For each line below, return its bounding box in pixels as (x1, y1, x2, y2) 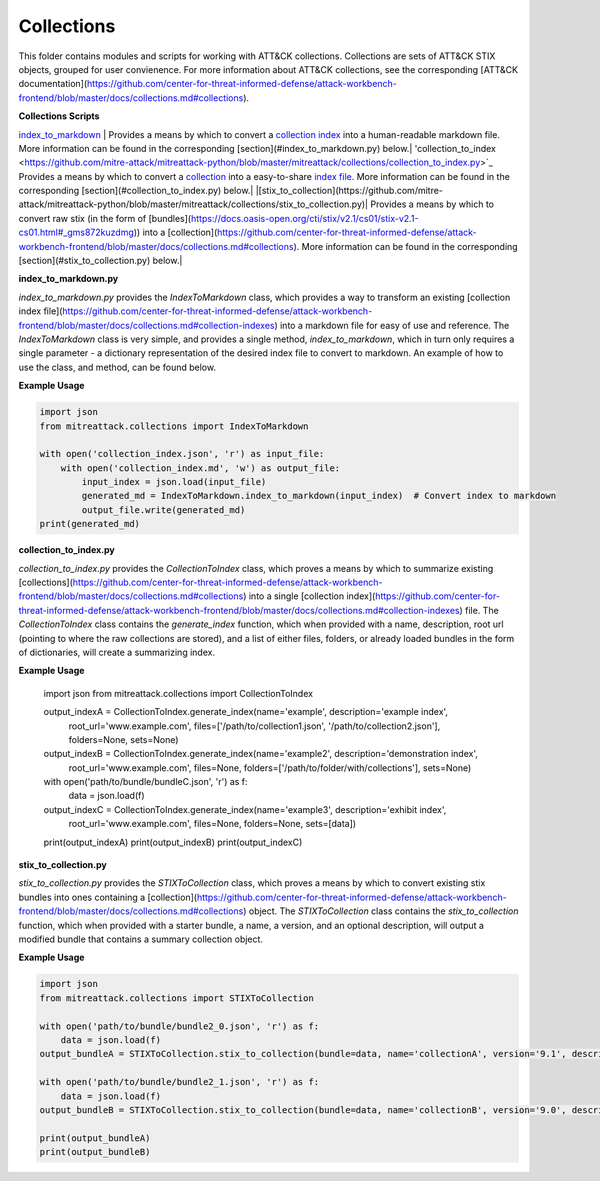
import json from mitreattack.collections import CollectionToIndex (43, 687, 314, 699)
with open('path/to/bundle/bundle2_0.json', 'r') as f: (39, 1020, 320, 1032)
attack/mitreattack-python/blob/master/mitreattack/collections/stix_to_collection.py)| (18, 198, 369, 210)
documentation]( (18, 78, 88, 90)
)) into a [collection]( (133, 226, 218, 239)
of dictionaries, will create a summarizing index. (18, 646, 215, 658)
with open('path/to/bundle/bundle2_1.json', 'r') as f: (39, 1076, 320, 1088)
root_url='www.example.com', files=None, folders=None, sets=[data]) (68, 818, 357, 830)
